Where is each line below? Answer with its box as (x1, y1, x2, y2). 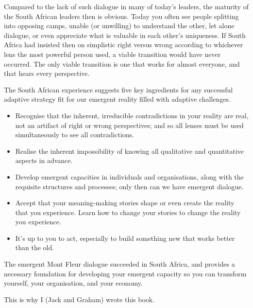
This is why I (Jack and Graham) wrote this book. (4, 294, 155, 304)
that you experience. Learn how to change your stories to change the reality (15, 207, 241, 217)
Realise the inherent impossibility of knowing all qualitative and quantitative (15, 145, 244, 156)
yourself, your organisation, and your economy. (4, 278, 143, 288)
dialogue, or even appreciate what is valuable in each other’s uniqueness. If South (4, 30, 246, 40)
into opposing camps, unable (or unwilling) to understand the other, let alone (4, 20, 235, 31)
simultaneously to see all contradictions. (15, 129, 134, 140)
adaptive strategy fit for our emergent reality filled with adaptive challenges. (4, 94, 231, 104)
